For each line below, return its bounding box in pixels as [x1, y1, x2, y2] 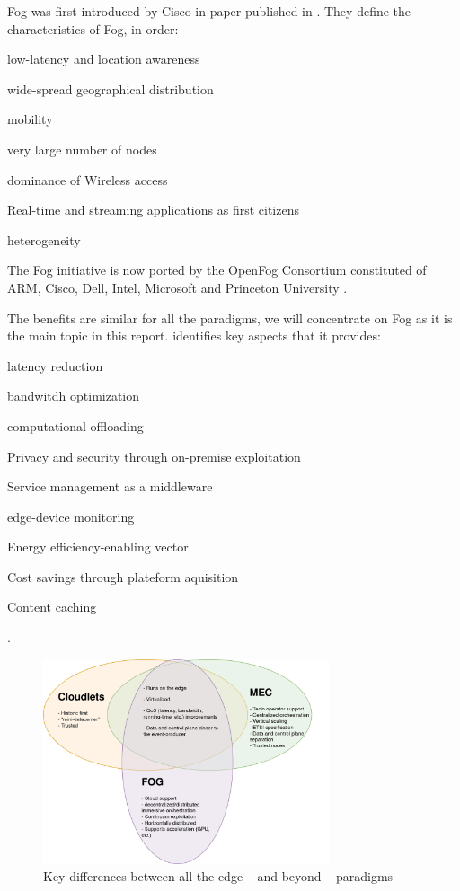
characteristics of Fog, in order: [7, 19, 179, 38]
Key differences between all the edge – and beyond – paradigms [43, 867, 394, 886]
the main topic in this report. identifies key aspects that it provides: [7, 326, 381, 345]
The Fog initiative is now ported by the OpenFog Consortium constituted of [7, 260, 427, 279]
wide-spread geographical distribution [7, 79, 214, 98]
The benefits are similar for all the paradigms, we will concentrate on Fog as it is [7, 308, 453, 327]
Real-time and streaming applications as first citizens [7, 200, 299, 219]
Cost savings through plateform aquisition [7, 567, 239, 586]
